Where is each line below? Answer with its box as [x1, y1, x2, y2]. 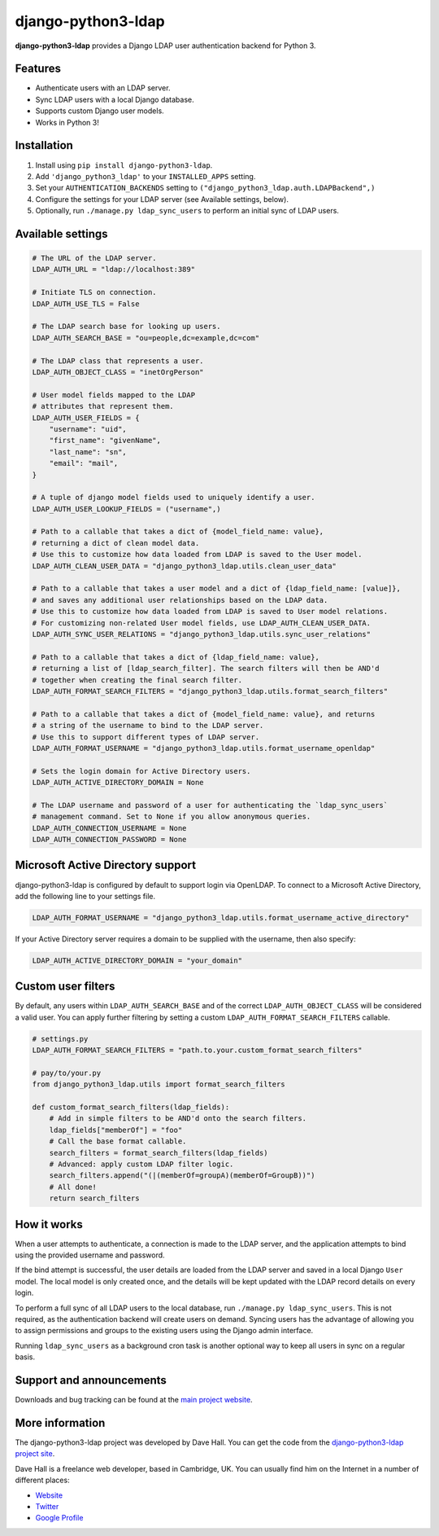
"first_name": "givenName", [49, 436, 162, 445]
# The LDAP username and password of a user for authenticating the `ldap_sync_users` [32, 801, 389, 810]
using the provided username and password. [15, 1250, 166, 1260]
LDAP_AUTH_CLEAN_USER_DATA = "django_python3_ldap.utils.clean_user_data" [32, 561, 337, 570]
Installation [15, 138, 73, 152]
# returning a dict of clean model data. [32, 538, 200, 547]
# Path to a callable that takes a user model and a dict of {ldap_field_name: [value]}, [32, 584, 402, 594]
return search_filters [49, 1194, 140, 1203]
